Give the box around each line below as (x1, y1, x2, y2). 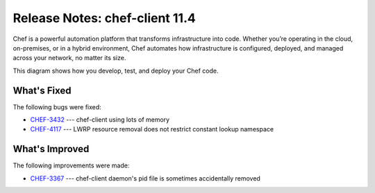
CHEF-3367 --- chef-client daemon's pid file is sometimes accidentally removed (30, 174, 260, 183)
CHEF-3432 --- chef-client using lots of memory (30, 116, 170, 124)
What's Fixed (12, 84, 72, 96)
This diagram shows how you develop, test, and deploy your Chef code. (12, 66, 219, 75)
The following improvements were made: (12, 161, 130, 169)
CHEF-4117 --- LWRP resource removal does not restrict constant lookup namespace (30, 125, 274, 134)
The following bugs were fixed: (12, 102, 102, 111)
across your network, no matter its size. (12, 54, 126, 62)
